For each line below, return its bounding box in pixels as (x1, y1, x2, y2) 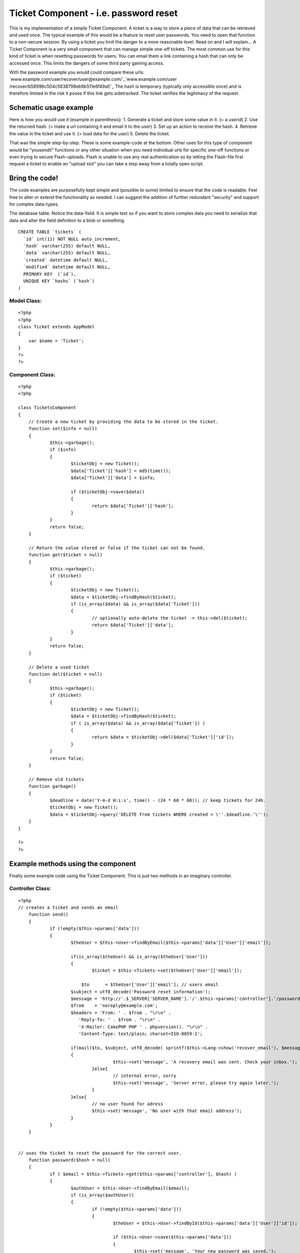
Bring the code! (9, 174, 58, 182)
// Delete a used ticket (28, 664, 89, 670)
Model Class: (9, 297, 42, 304)
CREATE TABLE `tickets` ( (18, 229, 82, 235)
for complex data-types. (9, 201, 59, 207)
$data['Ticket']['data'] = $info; (70, 475, 155, 481)
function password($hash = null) (28, 1157, 111, 1163)
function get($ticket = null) (28, 552, 102, 558)
